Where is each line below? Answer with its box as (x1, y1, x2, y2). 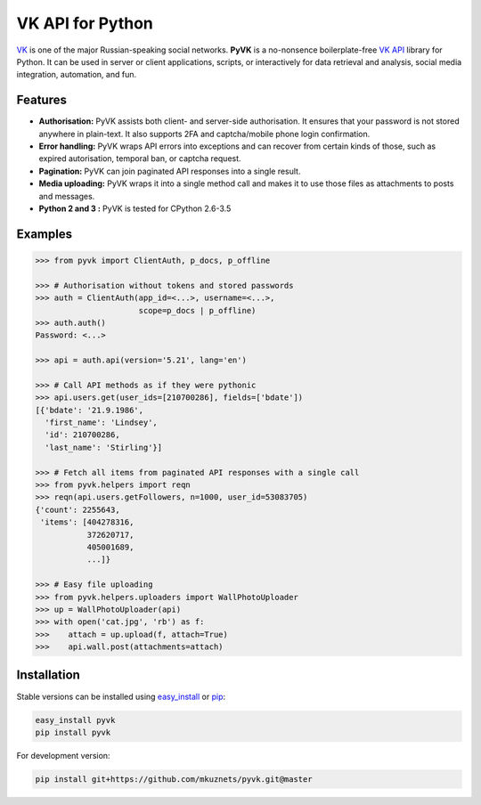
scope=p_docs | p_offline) (138, 305, 257, 315)
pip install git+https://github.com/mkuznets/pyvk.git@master (35, 774, 313, 784)
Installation (16, 668, 80, 683)
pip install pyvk (35, 727, 111, 737)
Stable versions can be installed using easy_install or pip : (16, 691, 226, 702)
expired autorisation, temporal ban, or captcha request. (38, 153, 241, 164)
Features (16, 93, 67, 108)
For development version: (16, 750, 110, 760)
